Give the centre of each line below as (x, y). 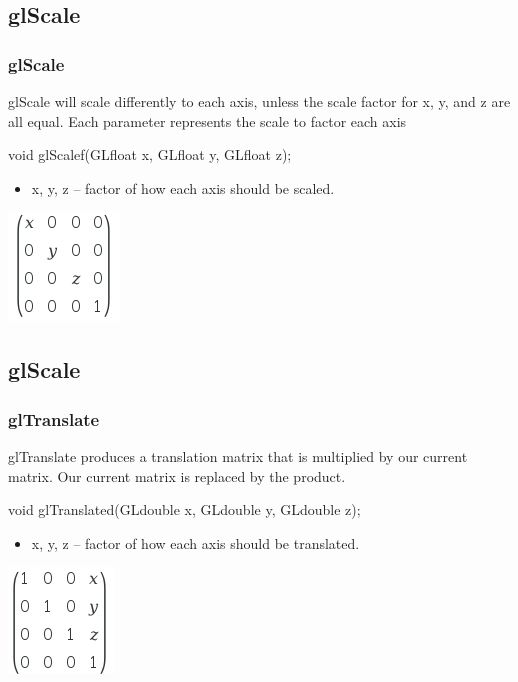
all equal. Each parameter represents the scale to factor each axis (207, 120)
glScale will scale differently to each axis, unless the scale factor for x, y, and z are (259, 101)
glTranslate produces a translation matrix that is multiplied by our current (238, 455)
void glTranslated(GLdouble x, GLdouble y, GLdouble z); (184, 509)
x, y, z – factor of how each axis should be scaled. (183, 187)
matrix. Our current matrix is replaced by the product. (177, 475)
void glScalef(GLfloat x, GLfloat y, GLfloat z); (150, 154)
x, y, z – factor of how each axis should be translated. (195, 542)
